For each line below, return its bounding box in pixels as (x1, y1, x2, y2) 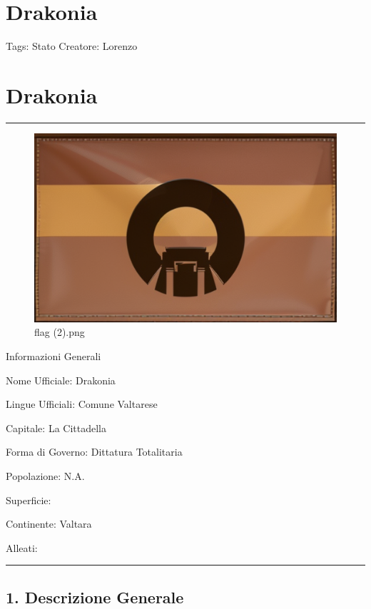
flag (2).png (34, 324, 85, 339)
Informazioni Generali (6, 349, 101, 364)
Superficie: (6, 492, 51, 507)
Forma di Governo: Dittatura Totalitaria (6, 444, 183, 459)
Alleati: (6, 540, 38, 555)
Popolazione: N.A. (6, 469, 85, 483)
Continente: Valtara (6, 516, 92, 531)
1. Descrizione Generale (6, 585, 184, 608)
